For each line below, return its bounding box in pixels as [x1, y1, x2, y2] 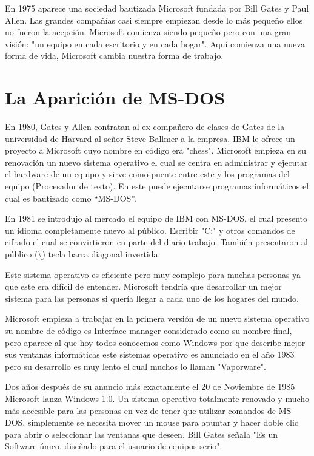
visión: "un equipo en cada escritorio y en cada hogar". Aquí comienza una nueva [5, 37, 305, 50]
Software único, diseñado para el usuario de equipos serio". [5, 440, 222, 452]
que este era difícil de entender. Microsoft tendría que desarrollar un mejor [5, 280, 282, 293]
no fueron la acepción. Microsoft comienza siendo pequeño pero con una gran [5, 26, 292, 38]
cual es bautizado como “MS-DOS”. [5, 191, 136, 204]
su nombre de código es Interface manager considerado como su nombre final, [5, 324, 292, 336]
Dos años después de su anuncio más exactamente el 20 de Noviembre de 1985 [5, 380, 295, 393]
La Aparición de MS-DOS [5, 85, 225, 110]
